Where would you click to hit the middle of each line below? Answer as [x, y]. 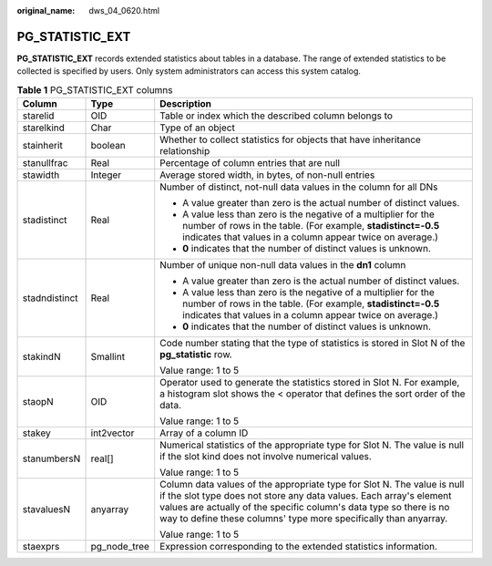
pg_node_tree [120, 547]
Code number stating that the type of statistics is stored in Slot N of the [313, 344]
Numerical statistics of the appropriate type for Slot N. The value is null [312, 445]
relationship [185, 151]
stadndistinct [50, 298]
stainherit [42, 146]
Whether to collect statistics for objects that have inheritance [290, 139]
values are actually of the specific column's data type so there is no [305, 508]
